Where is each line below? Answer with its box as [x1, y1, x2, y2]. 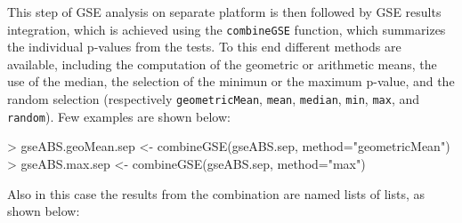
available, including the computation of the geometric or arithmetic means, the [7, 54, 437, 73]
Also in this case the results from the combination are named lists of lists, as [7, 184, 426, 203]
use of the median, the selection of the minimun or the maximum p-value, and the [7, 72, 455, 91]
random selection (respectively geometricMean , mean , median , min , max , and [7, 90, 420, 108]
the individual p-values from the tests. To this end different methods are [7, 37, 401, 56]
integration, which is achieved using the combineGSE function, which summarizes [7, 20, 446, 38]
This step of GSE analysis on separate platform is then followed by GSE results [7, 3, 442, 20]
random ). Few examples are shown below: [7, 107, 231, 125]
